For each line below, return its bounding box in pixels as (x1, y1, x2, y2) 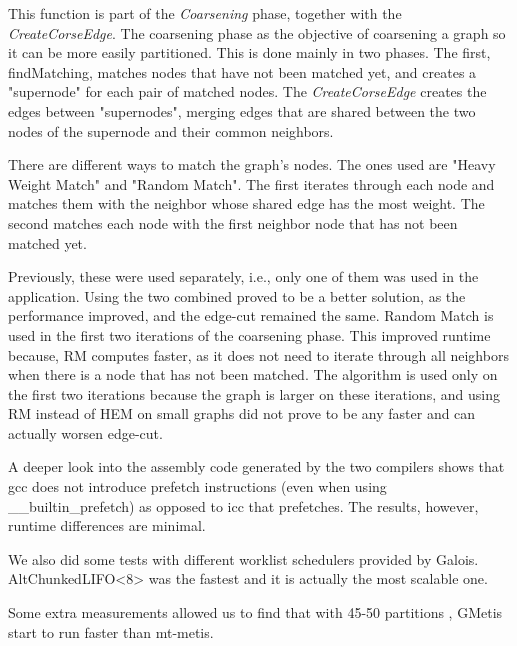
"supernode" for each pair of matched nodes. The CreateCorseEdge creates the (8, 81, 487, 102)
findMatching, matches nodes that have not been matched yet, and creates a (8, 61, 477, 82)
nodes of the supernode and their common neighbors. (8, 120, 334, 141)
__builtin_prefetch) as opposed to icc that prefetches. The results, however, (8, 495, 479, 516)
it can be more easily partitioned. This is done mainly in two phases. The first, (8, 42, 491, 63)
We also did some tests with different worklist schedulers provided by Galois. (8, 548, 479, 569)
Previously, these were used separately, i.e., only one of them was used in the (8, 266, 479, 287)
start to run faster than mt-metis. (8, 621, 214, 642)
